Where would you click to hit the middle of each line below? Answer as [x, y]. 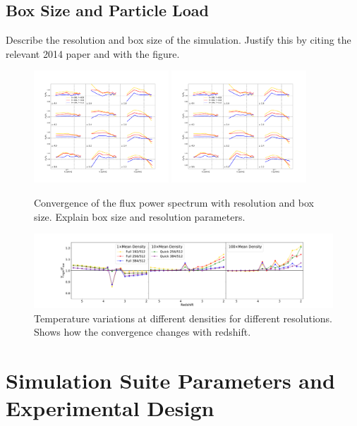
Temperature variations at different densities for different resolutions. [183, 318]
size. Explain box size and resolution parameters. [140, 216]
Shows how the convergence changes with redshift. [143, 332]
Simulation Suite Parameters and [170, 381]
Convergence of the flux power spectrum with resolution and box [174, 202]
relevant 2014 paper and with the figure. [93, 53]
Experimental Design [110, 408]
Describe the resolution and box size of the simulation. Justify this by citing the [178, 40]
